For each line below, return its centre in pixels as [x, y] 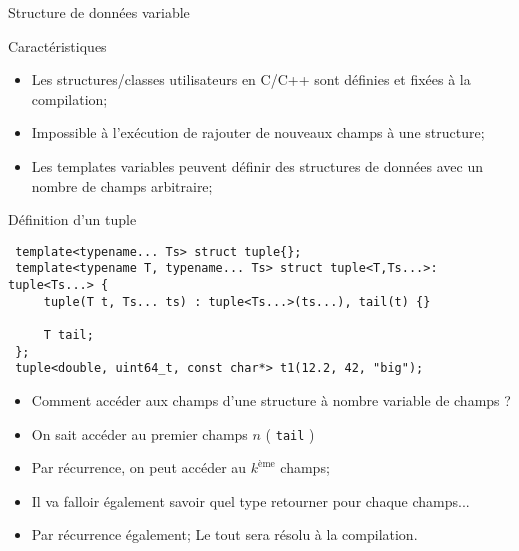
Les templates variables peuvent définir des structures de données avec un [257, 165]
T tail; [68, 335]
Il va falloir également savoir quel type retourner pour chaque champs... [250, 500]
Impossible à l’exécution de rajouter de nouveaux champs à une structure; [258, 132]
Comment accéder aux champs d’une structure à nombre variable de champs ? [271, 400]
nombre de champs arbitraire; [122, 185]
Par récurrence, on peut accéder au [139, 467]
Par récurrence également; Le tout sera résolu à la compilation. [224, 534]
